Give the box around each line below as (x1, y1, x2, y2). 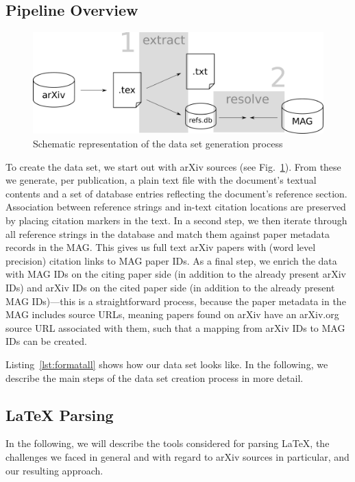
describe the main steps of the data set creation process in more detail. (5, 370, 304, 385)
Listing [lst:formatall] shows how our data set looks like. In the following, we (5, 357, 328, 371)
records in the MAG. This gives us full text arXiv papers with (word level (5, 240, 316, 254)
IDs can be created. (5, 334, 87, 348)
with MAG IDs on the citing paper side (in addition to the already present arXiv (5, 267, 346, 281)
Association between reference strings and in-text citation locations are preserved (5, 200, 346, 214)
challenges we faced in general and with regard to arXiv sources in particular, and (5, 449, 350, 463)
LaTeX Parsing (5, 404, 114, 425)
